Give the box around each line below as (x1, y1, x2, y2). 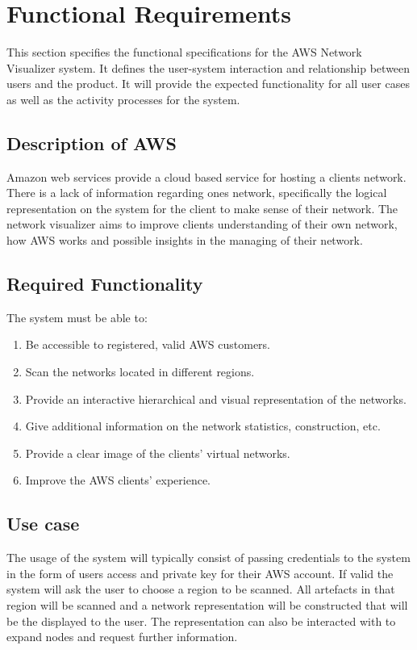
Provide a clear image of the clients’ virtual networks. (25, 444, 290, 461)
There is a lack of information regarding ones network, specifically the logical (6, 184, 387, 201)
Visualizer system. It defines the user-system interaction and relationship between (6, 59, 411, 76)
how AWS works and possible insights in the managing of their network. (6, 232, 363, 249)
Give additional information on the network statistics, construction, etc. (25, 417, 381, 434)
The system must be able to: (6, 308, 148, 325)
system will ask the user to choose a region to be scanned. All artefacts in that (6, 581, 395, 598)
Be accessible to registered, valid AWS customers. (25, 336, 270, 353)
